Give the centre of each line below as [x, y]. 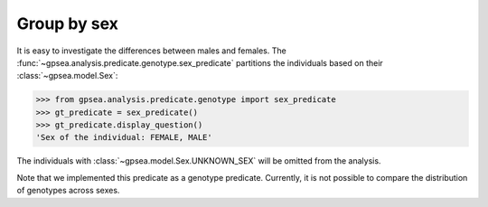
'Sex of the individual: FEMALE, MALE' [124, 137]
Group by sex [68, 24]
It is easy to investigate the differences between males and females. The [151, 51]
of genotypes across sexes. [68, 191]
